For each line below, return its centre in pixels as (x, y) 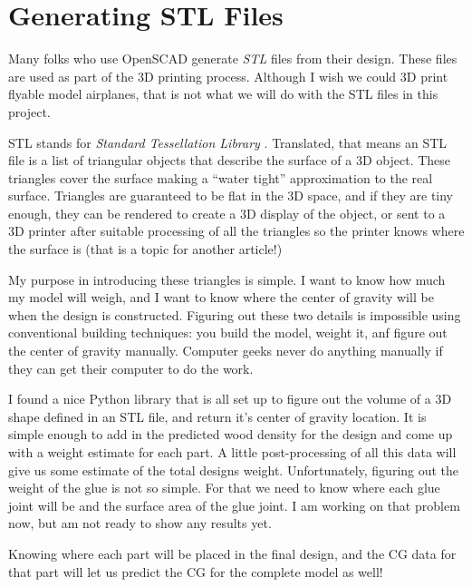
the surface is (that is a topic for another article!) (145, 249)
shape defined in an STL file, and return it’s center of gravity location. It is (217, 416)
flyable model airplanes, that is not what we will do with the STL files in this (223, 94)
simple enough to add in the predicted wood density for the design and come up (231, 434)
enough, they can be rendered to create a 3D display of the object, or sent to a (227, 213)
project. (29, 111)
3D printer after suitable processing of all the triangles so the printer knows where (236, 231)
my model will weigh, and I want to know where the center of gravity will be (221, 297)
